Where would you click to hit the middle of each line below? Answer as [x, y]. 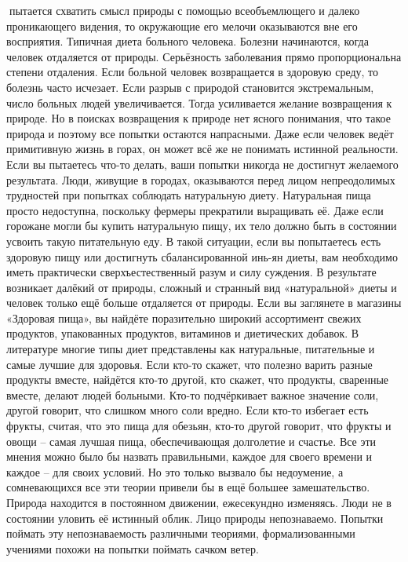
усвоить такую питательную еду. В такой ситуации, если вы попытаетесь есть [194, 241]
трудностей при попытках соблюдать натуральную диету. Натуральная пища [189, 195]
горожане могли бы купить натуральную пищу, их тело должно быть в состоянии [202, 226]
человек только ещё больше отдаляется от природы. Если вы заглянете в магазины [204, 303]
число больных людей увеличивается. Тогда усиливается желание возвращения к [199, 102]
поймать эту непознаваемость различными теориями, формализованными [181, 533]
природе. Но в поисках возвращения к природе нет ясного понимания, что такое [199, 118]
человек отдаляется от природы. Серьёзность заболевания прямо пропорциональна [204, 56]
